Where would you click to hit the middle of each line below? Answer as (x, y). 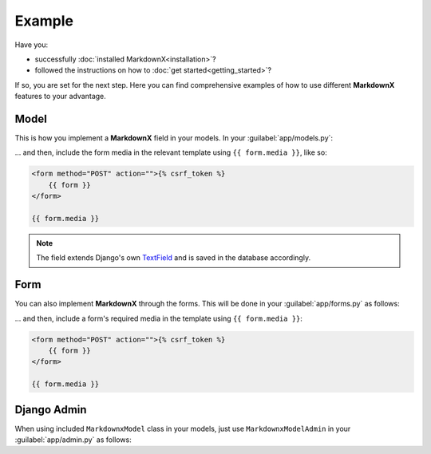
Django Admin (51, 410)
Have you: (32, 45)
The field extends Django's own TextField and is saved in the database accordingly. (174, 258)
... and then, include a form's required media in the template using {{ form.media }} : (159, 318)
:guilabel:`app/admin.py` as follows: (73, 440)
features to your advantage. (61, 97)
